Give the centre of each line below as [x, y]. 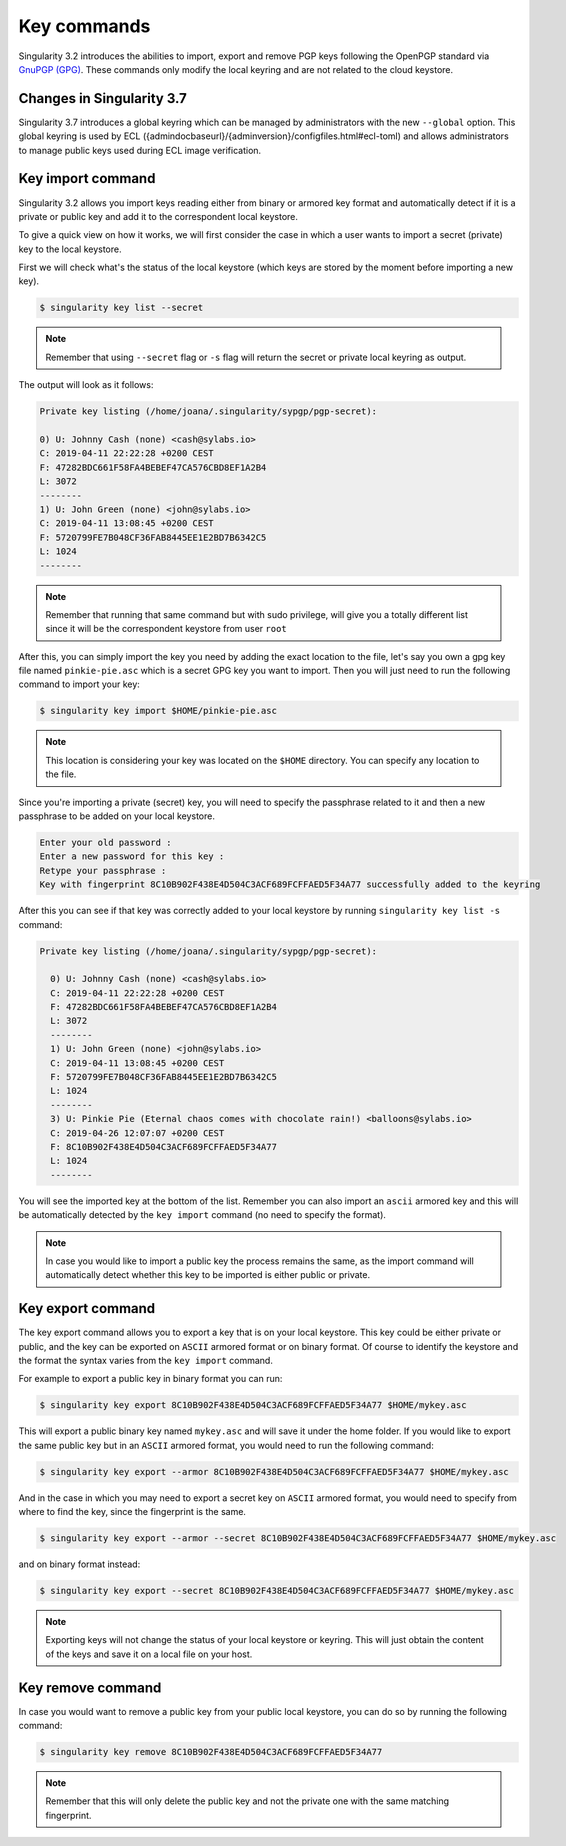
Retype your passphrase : [103, 870]
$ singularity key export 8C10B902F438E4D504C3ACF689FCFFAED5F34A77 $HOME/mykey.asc [253, 1405]
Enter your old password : [105, 842]
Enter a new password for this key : [132, 856]
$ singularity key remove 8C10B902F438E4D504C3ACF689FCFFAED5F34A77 [211, 1752]
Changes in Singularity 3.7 [102, 98]
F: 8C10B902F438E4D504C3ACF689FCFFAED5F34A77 [163, 1146]
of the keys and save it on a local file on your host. [149, 1654]
